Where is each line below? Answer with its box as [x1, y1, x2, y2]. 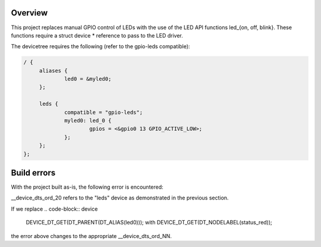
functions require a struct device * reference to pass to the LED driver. [11, 32, 184, 39]
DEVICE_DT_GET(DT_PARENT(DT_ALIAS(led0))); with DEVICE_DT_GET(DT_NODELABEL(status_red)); [26, 219, 273, 226]
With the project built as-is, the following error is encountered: [11, 183, 163, 190]
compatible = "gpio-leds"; [64, 109, 143, 115]
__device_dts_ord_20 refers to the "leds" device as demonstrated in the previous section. [11, 194, 229, 202]
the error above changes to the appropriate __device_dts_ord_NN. [11, 232, 172, 239]
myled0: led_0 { [64, 117, 112, 124]
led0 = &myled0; [64, 76, 112, 83]
